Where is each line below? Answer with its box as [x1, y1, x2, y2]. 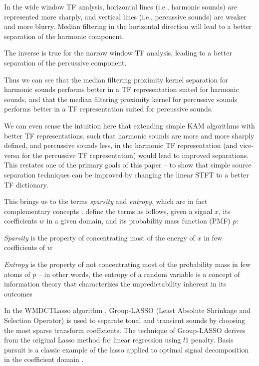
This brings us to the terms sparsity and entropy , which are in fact [4, 196, 208, 206]
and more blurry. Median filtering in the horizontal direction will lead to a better [4, 21, 252, 31]
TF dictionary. [4, 179, 48, 189]
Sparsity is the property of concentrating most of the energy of [4, 232, 195, 242]
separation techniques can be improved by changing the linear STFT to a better [4, 169, 249, 179]
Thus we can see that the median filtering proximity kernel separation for [4, 74, 229, 84]
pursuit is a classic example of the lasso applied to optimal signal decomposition [4, 344, 249, 354]
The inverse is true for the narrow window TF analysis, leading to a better [4, 47, 232, 58]
